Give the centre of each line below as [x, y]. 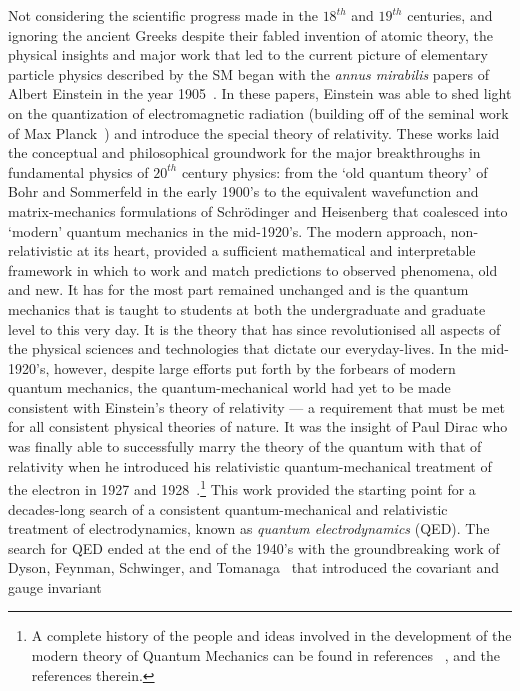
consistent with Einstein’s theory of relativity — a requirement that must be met [256, 406]
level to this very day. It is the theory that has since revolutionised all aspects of [254, 328]
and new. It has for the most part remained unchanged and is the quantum [238, 289]
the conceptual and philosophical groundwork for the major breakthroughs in [244, 152]
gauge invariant [55, 586]
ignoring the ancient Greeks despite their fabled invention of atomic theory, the [250, 34]
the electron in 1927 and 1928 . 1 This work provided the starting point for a [242, 487]
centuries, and [450, 15]
